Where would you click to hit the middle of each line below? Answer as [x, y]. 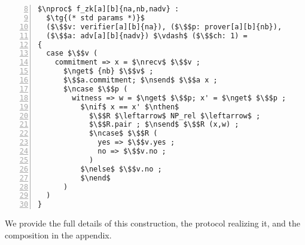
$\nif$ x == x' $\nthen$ [130, 107]
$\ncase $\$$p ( [95, 89]
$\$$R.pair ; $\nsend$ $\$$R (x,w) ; [164, 125]
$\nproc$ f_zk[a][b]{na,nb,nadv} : [109, 9]
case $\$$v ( [72, 53]
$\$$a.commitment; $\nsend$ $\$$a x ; [140, 80]
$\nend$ [95, 178]
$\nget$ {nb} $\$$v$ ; [108, 71]
